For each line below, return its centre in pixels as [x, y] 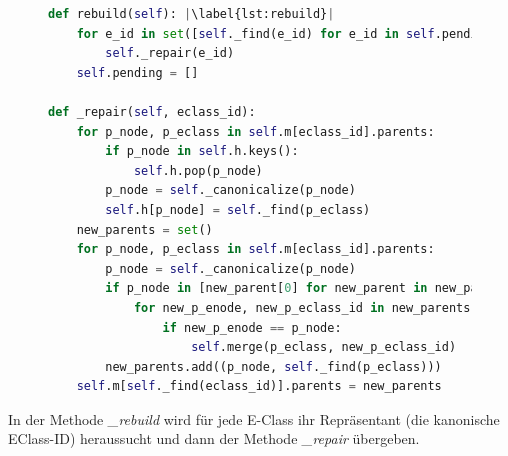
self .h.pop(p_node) [198, 170]
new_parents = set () [144, 229]
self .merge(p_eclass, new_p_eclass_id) [324, 347]
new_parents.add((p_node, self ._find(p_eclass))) [273, 366]
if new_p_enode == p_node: [252, 327]
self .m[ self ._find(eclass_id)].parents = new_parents [259, 386]
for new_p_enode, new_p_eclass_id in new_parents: [305, 307]
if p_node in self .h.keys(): [202, 151]
